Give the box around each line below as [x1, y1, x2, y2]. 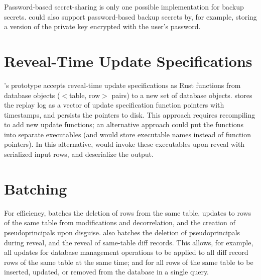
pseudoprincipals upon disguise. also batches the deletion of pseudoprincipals [4, 227, 240, 237]
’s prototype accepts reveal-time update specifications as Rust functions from [4, 79, 241, 90]
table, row [69, 89, 100, 100]
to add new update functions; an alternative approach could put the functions [4, 119, 244, 130]
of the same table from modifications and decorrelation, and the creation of [4, 217, 235, 228]
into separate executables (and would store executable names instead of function [4, 129, 251, 139]
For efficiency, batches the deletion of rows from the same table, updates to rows [4, 207, 251, 218]
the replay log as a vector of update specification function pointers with [4, 100, 224, 110]
